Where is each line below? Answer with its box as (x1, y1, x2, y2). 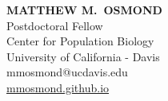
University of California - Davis (6, 48, 160, 64)
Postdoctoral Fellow (6, 17, 103, 33)
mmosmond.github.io (6, 79, 110, 95)
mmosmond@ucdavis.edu (6, 64, 128, 80)
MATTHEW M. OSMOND (6, 2, 162, 17)
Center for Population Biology (6, 33, 154, 49)
